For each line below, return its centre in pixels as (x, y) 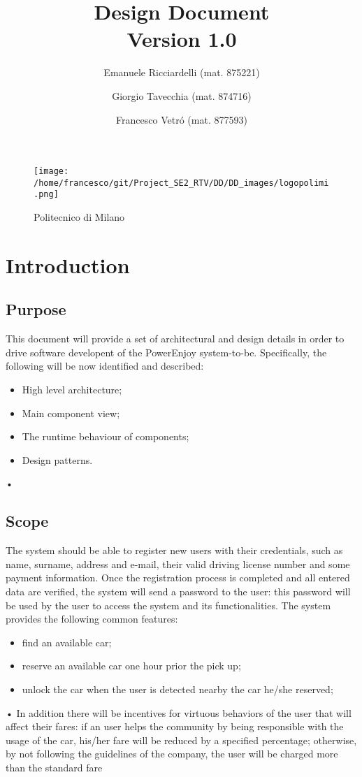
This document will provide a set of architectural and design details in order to (175, 339)
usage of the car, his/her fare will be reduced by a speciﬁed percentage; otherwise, (181, 740)
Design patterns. (57, 459)
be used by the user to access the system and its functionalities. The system (168, 605)
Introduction (68, 264)
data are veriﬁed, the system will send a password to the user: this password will (178, 591)
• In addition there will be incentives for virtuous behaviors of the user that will (179, 712)
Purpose (36, 309)
